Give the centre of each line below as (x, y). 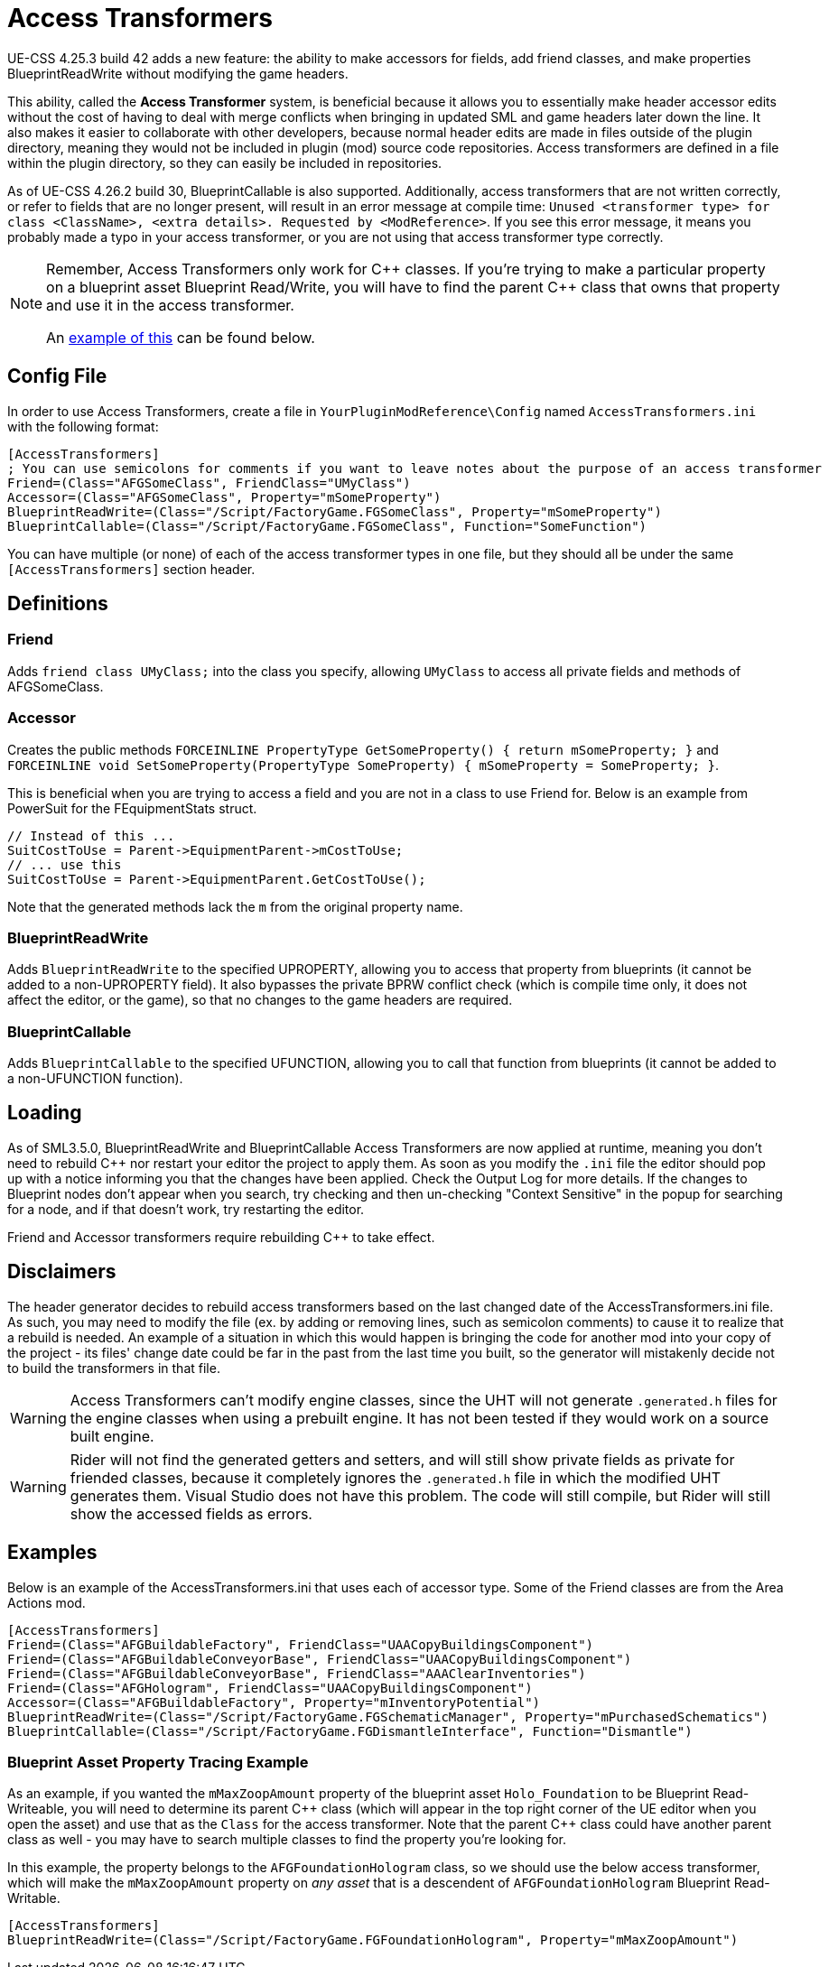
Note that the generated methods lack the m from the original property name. (235, 906)
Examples (52, 1553)
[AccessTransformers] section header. (131, 569)
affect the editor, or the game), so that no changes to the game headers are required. (260, 1000)
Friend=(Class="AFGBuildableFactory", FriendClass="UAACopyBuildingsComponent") (301, 1644)
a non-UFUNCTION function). (95, 1079)
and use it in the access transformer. (170, 305)
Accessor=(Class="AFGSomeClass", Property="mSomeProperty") (224, 497)
